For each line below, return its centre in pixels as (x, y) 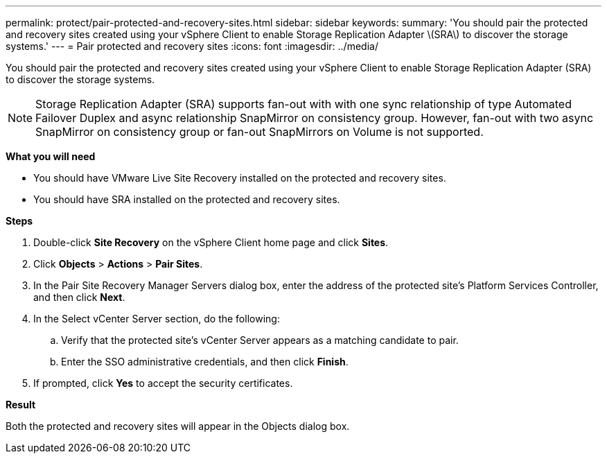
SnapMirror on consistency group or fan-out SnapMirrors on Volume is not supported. (259, 132)
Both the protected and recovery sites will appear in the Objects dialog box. (178, 426)
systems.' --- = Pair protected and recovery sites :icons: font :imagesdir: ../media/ (192, 46)
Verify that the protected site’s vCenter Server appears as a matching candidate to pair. (260, 340)
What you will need (51, 156)
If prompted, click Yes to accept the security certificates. (163, 383)
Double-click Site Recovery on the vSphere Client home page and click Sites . (211, 242)
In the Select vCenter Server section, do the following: (157, 319)
